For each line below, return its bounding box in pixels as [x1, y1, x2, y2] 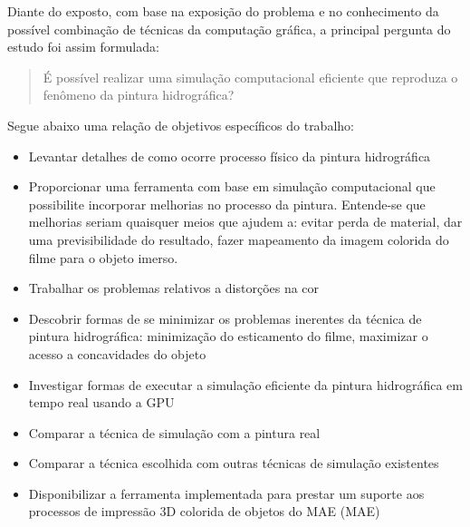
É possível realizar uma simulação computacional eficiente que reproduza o [43, 67, 458, 86]
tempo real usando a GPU [28, 393, 175, 412]
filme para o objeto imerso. [28, 248, 178, 267]
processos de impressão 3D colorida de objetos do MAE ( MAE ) [28, 502, 380, 521]
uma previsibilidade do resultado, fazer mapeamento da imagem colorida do [28, 229, 449, 249]
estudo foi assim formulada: [7, 37, 159, 56]
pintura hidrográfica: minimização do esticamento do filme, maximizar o [28, 327, 428, 346]
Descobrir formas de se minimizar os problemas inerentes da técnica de [28, 308, 422, 327]
